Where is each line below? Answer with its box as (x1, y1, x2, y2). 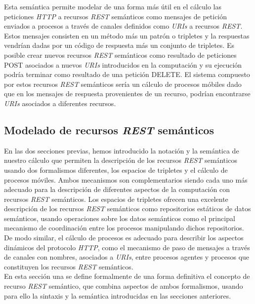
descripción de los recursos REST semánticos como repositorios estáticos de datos (4, 203, 251, 214)
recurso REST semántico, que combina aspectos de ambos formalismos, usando (4, 281, 243, 291)
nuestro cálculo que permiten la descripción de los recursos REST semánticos (4, 155, 237, 165)
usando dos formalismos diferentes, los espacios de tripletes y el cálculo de (4, 164, 228, 175)
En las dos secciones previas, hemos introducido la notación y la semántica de (4, 145, 239, 155)
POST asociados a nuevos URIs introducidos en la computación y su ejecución (4, 59, 242, 70)
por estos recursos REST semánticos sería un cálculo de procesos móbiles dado (4, 78, 242, 89)
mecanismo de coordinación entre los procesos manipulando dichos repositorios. (4, 223, 244, 233)
